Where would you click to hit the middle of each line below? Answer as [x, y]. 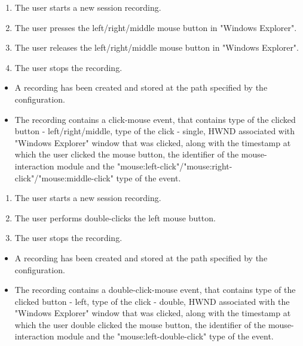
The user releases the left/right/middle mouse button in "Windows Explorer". [157, 47]
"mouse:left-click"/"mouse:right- [175, 166]
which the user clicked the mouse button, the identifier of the [127, 154]
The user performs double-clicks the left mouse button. [115, 217]
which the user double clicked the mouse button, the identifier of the [140, 324]
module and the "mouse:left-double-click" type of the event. [165, 336]
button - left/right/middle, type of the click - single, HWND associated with [155, 131]
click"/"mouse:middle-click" [64, 177]
